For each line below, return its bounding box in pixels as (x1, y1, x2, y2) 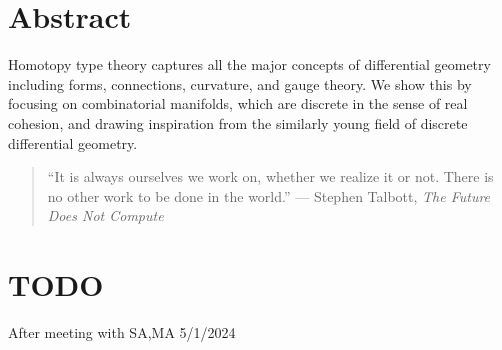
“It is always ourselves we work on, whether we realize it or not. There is (47, 166, 494, 187)
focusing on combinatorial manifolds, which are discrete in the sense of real (8, 93, 468, 114)
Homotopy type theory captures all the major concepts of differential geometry (8, 54, 491, 75)
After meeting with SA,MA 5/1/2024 (8, 322, 236, 342)
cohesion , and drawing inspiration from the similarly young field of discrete (8, 112, 468, 133)
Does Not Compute (47, 205, 164, 226)
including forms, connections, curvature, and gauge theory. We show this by (8, 73, 472, 94)
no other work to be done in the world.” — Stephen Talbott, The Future (47, 185, 491, 206)
